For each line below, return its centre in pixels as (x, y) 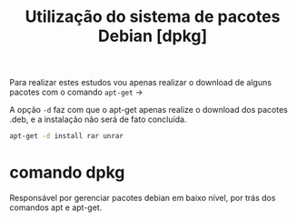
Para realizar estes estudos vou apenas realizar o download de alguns (141, 83)
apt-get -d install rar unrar (67, 136)
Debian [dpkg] (153, 36)
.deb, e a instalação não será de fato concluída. (98, 119)
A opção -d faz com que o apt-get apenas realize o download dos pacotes (148, 110)
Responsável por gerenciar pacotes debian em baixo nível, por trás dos (143, 198)
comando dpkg (67, 172)
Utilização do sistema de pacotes (153, 17)
